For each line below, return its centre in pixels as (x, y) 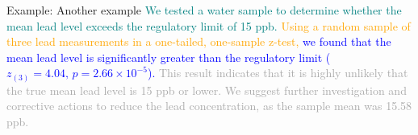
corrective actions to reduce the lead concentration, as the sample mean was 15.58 (209, 106)
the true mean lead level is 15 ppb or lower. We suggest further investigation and (207, 90)
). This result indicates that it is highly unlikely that (278, 73)
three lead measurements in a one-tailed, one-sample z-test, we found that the (199, 41)
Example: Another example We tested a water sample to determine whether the (204, 10)
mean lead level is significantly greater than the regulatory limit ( (169, 57)
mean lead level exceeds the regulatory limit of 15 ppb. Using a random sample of (209, 25)
